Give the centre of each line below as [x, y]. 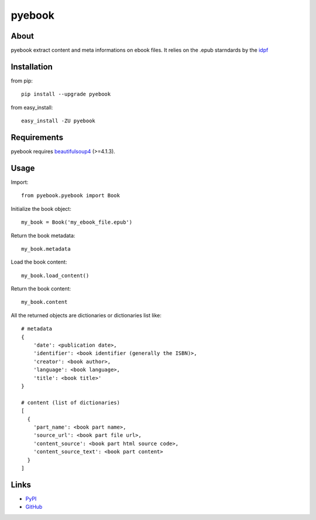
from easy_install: [32, 107]
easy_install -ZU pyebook [59, 121]
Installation [32, 66]
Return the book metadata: [43, 235]
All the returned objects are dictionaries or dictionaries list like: [86, 315]
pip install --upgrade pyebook [66, 94]
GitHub [34, 507]
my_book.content [44, 302]
